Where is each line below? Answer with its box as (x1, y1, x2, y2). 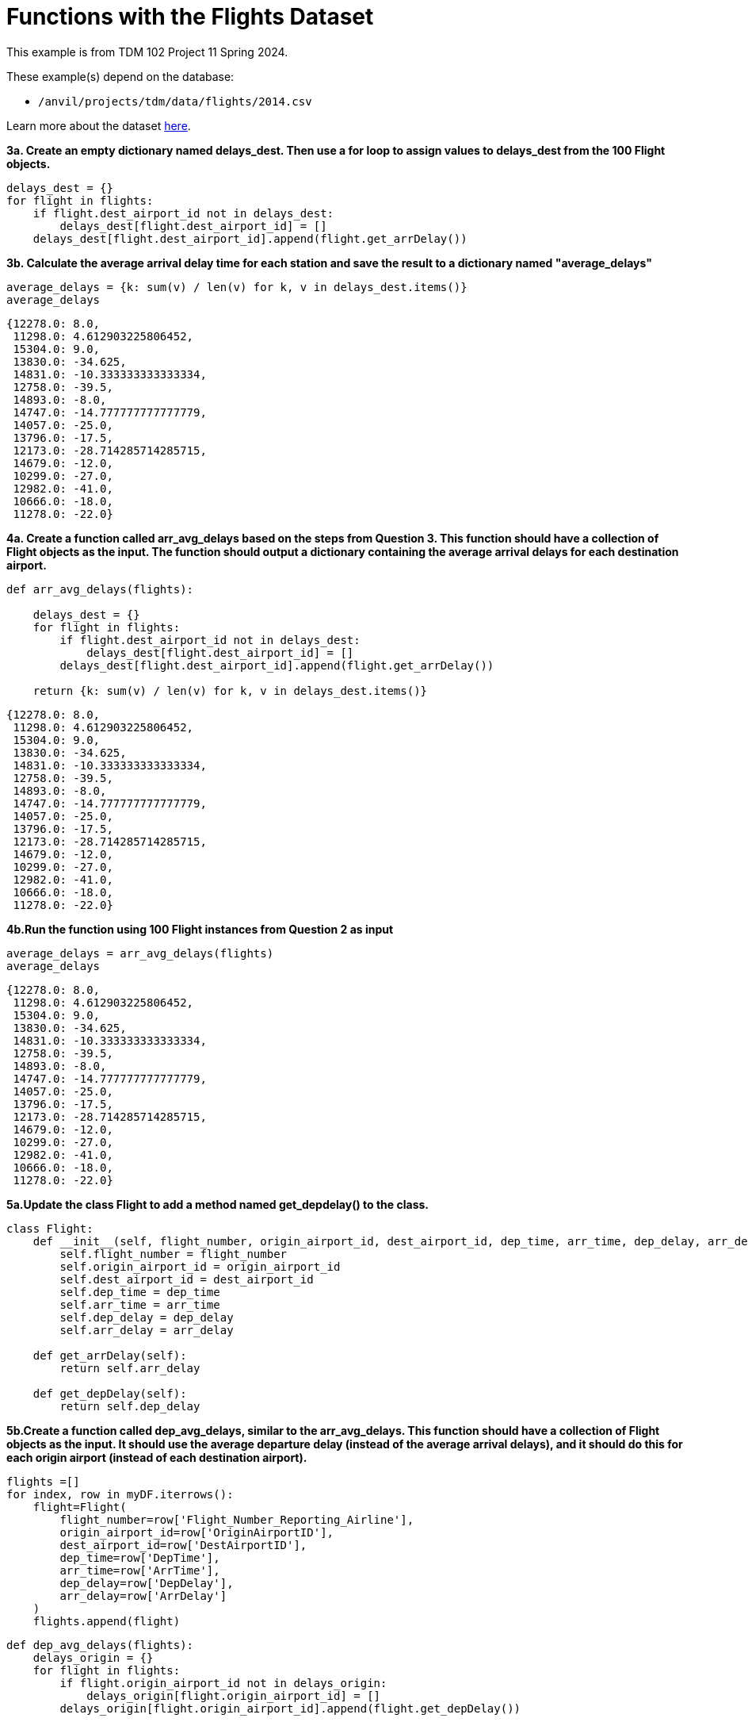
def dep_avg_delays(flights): (6, 1638, 194, 1651)
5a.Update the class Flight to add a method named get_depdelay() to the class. (6, 1197, 429, 1211)
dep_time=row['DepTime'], (59, 1551, 220, 1564)
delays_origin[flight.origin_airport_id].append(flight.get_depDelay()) (59, 1701, 521, 1715)
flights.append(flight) (32, 1614, 181, 1628)
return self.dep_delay (59, 1399, 200, 1413)
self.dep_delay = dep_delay (59, 1310, 234, 1324)
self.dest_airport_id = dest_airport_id (59, 1272, 314, 1286)
